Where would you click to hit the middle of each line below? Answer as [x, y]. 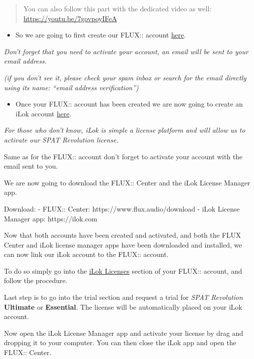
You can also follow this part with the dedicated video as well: [117, 8]
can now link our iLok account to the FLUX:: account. [86, 254]
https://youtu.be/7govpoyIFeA [70, 18]
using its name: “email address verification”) [71, 87]
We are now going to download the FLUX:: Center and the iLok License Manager [127, 182]
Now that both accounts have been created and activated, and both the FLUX [123, 235]
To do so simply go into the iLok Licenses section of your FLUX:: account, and [123, 270]
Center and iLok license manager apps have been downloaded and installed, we [123, 244]
